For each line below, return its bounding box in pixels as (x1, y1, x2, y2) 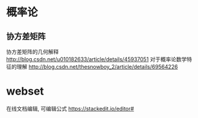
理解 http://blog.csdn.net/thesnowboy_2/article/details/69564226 (16, 63, 178, 70)
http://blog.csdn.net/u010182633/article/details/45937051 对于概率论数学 (6, 56, 187, 63)
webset (6, 84, 44, 98)
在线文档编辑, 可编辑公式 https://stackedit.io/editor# (6, 105, 135, 112)
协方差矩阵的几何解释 (6, 49, 59, 55)
